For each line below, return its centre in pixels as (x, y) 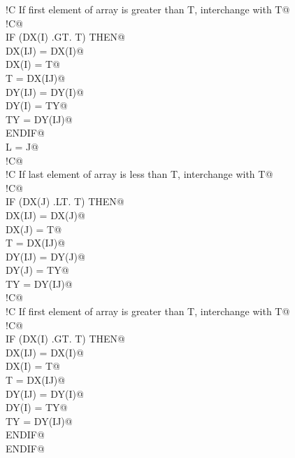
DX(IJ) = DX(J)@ (45, 215)
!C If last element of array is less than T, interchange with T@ (139, 174)
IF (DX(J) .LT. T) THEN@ (65, 201)
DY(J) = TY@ (37, 270)
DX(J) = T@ (34, 229)
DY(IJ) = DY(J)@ (45, 256)
